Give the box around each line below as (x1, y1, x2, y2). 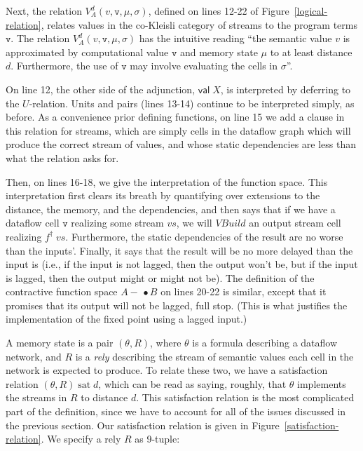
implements (297, 376, 346, 391)
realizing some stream (71, 215, 164, 230)
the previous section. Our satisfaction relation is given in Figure (6, 417, 280, 432)
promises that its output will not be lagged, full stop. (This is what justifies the (6, 297, 348, 312)
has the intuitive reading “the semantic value (139, 31, 332, 46)
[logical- (294, 4, 328, 18)
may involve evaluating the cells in (130, 58, 278, 73)
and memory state (179, 44, 258, 59)
